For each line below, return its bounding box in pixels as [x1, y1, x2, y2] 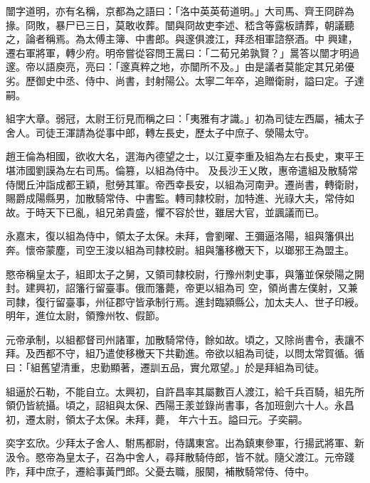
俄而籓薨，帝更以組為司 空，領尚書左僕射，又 [134, 280, 348, 295]
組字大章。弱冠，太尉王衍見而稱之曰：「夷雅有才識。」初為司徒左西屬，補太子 [6, 111, 364, 126]
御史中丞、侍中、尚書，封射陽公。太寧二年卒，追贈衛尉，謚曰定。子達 [35, 73, 364, 87]
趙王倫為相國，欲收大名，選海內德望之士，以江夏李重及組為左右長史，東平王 [6, 149, 364, 164]
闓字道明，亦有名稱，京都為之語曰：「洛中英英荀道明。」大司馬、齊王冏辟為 [6, 4, 354, 18]
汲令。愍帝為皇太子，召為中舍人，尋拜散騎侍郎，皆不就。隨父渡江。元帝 [6, 450, 344, 465]
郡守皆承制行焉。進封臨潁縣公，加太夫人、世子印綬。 [115, 294, 364, 309]
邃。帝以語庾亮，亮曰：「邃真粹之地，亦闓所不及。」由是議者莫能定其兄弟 [6, 59, 344, 74]
